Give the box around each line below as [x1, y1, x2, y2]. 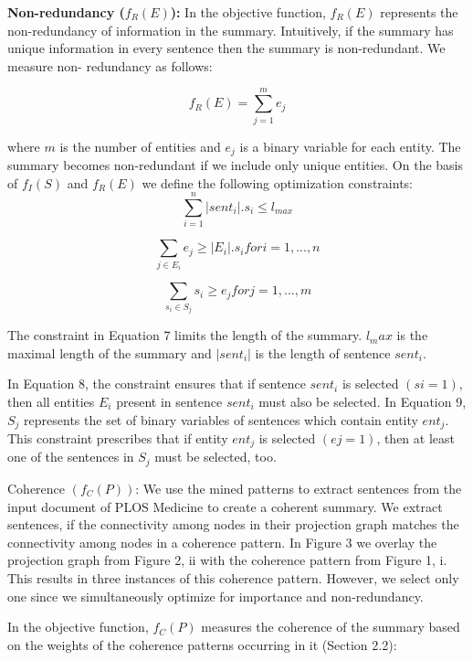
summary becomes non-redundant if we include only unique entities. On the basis [7, 155, 464, 174]
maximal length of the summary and [7, 343, 212, 362]
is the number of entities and [59, 136, 221, 155]
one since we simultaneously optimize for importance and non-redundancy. [7, 586, 424, 605]
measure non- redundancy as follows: [7, 56, 213, 75]
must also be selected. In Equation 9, [258, 391, 467, 410]
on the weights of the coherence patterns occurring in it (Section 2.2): [7, 634, 397, 654]
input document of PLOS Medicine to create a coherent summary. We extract [7, 496, 443, 516]
